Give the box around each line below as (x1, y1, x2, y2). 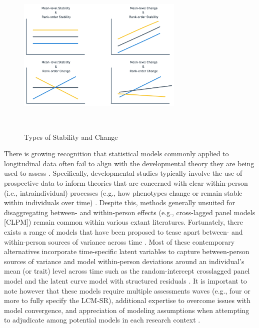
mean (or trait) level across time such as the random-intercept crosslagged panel (4, 266, 250, 276)
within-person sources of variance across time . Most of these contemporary (4, 236, 235, 247)
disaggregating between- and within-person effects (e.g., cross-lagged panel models (4, 207, 255, 217)
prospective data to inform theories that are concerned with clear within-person (4, 177, 248, 188)
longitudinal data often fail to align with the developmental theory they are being (4, 158, 254, 168)
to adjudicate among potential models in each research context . (4, 315, 200, 325)
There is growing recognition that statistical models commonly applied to (4, 148, 229, 159)
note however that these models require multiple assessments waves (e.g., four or (4, 285, 250, 296)
